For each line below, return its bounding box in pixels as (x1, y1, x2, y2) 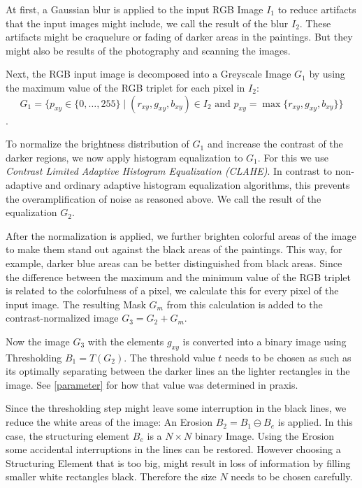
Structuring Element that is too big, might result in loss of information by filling (6, 455, 351, 470)
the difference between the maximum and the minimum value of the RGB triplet (6, 269, 352, 284)
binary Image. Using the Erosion (194, 428, 335, 443)
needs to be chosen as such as (225, 350, 352, 364)
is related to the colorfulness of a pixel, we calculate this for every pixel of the (6, 283, 339, 298)
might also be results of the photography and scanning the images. (6, 43, 291, 57)
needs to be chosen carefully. (231, 469, 353, 484)
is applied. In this (277, 415, 353, 429)
